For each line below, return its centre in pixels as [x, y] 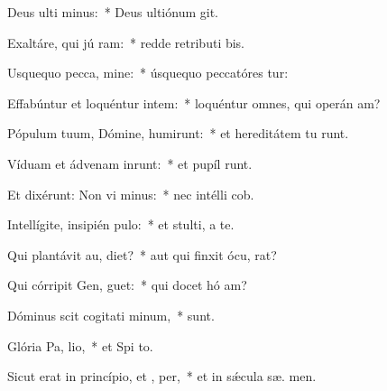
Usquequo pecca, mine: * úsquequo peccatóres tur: [148, 73]
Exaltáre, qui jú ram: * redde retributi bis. [126, 42]
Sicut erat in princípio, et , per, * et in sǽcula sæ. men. [162, 376]
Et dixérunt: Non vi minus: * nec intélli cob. [131, 194]
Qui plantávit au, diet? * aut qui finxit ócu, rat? [142, 254]
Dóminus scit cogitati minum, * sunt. [111, 315]
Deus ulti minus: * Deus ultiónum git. [113, 12]
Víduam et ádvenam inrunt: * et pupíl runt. [130, 163]
